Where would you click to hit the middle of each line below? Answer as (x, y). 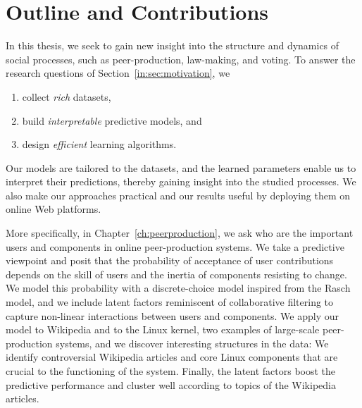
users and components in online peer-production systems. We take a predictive (175, 246)
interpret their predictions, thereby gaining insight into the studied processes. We (181, 181)
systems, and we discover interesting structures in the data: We (192, 343)
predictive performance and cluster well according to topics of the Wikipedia (171, 384)
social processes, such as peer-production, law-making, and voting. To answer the (181, 59)
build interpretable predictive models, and (112, 120)
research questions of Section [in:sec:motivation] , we (118, 73)
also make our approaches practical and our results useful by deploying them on (178, 195)
